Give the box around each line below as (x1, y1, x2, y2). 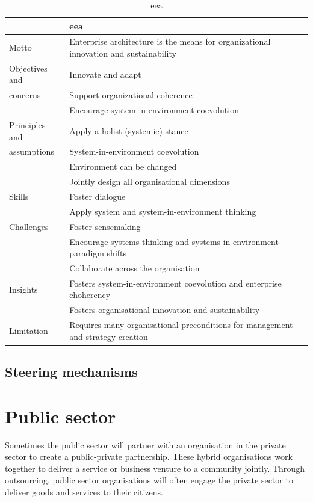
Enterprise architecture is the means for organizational (69, 35, 271, 48)
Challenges (9, 220, 49, 232)
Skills (9, 190, 29, 202)
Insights (9, 282, 38, 295)
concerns (9, 88, 41, 101)
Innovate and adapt (69, 67, 141, 80)
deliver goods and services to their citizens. (5, 486, 163, 498)
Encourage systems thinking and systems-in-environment (69, 235, 279, 247)
